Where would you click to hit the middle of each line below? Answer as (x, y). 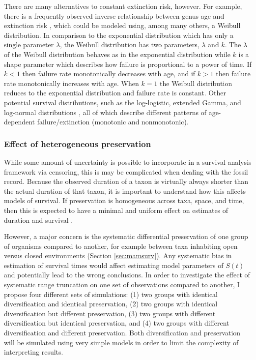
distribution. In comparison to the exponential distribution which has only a (119, 35)
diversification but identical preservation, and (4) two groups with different (117, 323)
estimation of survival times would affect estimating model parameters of (114, 265)
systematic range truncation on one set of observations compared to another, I (122, 285)
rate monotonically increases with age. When (71, 83)
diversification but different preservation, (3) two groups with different (110, 313)
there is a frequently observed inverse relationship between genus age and (114, 15)
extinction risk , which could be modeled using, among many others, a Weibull (122, 25)
